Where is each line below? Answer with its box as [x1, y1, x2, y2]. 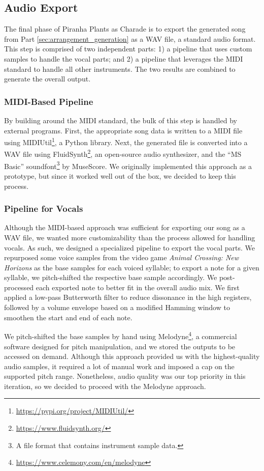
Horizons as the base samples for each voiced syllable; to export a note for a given [4, 262, 259, 272]
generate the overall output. [4, 73, 91, 84]
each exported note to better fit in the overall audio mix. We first [36, 282, 240, 292]
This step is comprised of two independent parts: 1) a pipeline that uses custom [4, 43, 252, 54]
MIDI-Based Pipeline [4, 95, 93, 107]
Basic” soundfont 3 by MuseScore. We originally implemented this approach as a [4, 159, 252, 171]
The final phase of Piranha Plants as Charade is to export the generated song [4, 23, 246, 34]
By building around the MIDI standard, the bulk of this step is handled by [4, 115, 237, 125]
